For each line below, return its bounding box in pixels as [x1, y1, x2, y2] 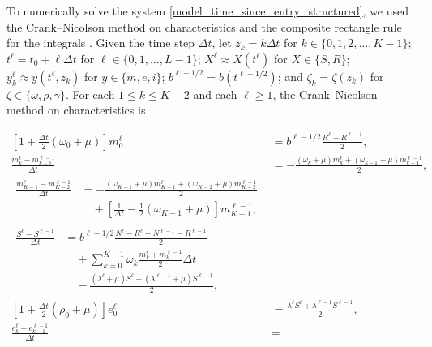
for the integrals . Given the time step [6, 34, 195, 51]
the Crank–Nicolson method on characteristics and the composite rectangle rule [6, 18, 402, 35]
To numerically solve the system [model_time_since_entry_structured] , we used [6, 2, 409, 19]
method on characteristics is [6, 101, 146, 118]
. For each [65, 85, 115, 102]
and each [193, 85, 237, 102]
